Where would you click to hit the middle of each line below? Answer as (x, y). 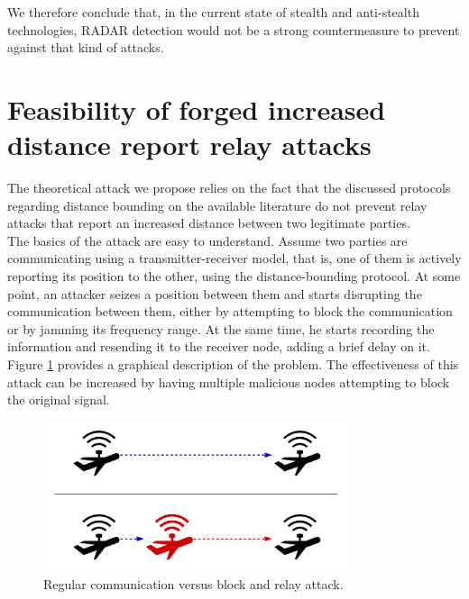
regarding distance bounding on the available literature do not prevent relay (217, 205)
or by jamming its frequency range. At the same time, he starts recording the (221, 328)
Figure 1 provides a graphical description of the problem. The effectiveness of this (233, 364)
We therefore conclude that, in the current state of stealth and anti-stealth (213, 12)
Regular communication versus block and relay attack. (193, 584)
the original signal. (59, 399)
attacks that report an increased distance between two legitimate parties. (209, 223)
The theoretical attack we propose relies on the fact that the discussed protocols (229, 188)
